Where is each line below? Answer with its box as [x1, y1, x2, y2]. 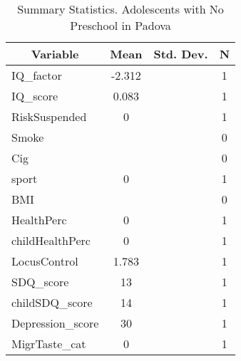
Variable [31, 46, 79, 62]
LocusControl [11, 253, 78, 269]
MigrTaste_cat [11, 335, 86, 352]
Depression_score [11, 315, 99, 331]
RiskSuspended [11, 108, 87, 125]
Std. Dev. [153, 46, 208, 62]
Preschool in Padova [70, 17, 171, 33]
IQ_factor [11, 67, 62, 83]
